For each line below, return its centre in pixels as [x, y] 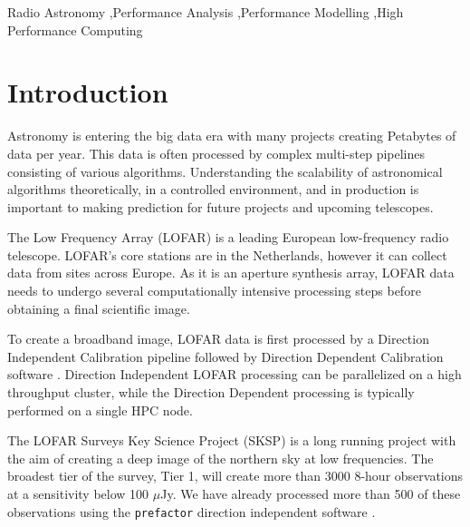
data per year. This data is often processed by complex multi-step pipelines [216, 153]
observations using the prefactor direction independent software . [192, 511]
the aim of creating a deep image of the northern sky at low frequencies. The [221, 458]
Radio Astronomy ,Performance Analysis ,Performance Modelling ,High [206, 12]
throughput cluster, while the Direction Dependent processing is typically [211, 392]
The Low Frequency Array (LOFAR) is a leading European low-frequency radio [228, 237]
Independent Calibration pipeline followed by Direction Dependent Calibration [225, 356]
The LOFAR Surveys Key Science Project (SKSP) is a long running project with [232, 440]
